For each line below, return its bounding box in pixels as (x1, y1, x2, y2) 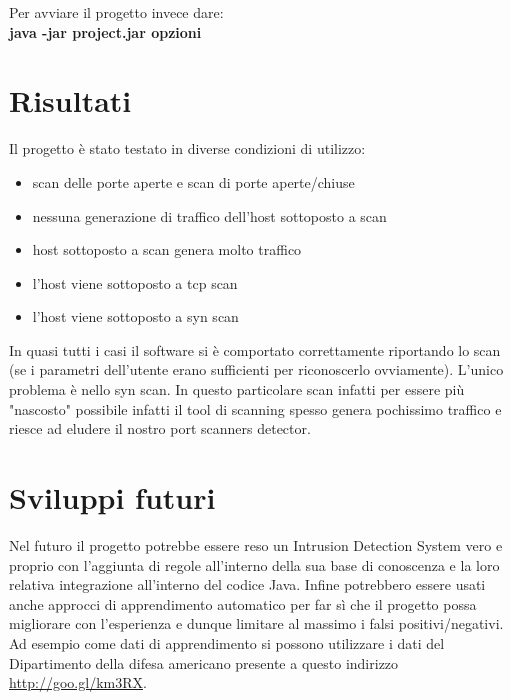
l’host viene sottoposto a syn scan (32, 306, 239, 327)
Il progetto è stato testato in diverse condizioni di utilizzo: (9, 138, 366, 159)
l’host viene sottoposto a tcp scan (32, 272, 238, 293)
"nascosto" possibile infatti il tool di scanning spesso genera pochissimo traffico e (9, 398, 502, 419)
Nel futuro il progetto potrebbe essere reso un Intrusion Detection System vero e (9, 534, 503, 555)
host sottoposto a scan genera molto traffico (32, 239, 302, 260)
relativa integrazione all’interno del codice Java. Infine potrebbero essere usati (9, 574, 486, 595)
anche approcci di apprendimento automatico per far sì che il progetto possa (9, 593, 477, 614)
